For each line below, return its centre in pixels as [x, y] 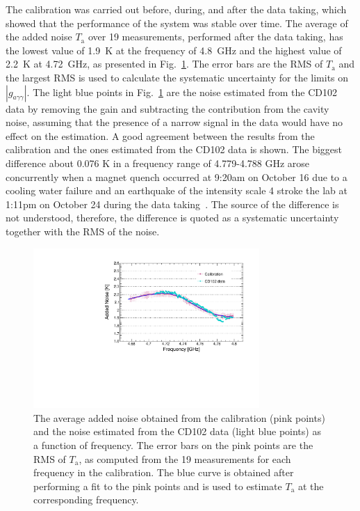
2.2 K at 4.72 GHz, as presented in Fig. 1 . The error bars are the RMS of [164, 64]
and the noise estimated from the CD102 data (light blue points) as [177, 431]
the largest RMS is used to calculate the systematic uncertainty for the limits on [177, 77]
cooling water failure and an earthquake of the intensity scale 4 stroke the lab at [177, 190]
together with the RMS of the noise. [83, 231]
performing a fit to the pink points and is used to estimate [158, 486]
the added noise [39, 37]
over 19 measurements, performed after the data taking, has [215, 37]
